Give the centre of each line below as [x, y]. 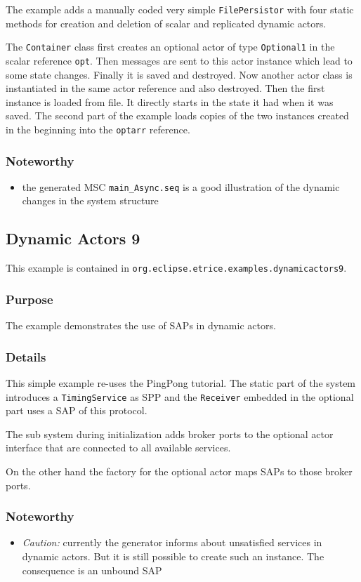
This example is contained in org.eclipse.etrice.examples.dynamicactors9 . [176, 268]
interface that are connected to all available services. [118, 448]
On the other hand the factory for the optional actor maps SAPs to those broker [179, 471]
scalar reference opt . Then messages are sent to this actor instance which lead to [179, 60]
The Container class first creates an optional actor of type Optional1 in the [170, 47]
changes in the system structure [90, 200]
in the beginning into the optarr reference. [98, 129]
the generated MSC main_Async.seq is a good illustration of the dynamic [181, 186]
